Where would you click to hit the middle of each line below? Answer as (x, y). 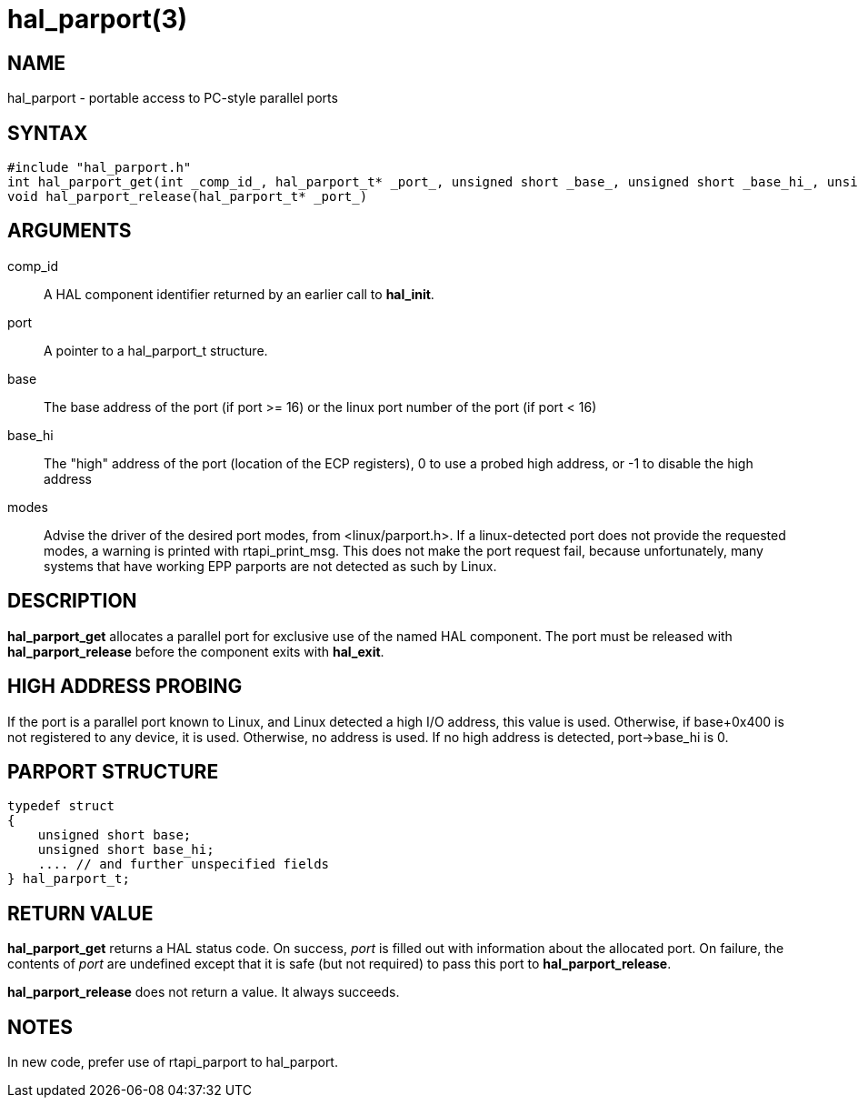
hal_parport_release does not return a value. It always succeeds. (204, 992)
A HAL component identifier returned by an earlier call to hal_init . (239, 294)
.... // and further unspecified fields (184, 864)
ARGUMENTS (70, 231)
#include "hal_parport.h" (100, 168)
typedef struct (61, 806)
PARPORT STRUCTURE (113, 771)
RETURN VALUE (80, 913)
